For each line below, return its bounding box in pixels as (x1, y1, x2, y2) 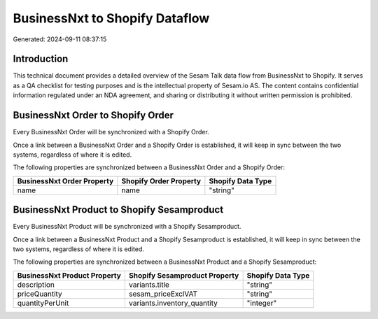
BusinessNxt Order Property (17, 176, 114, 185)
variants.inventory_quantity (128, 298, 218, 308)
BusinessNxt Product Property (17, 270, 122, 280)
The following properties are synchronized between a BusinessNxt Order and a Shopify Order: (13, 163, 285, 171)
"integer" (246, 298, 277, 308)
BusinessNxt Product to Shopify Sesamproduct (13, 204, 224, 216)
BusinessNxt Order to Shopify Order (13, 109, 174, 122)
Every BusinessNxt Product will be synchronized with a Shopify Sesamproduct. (13, 222, 241, 231)
